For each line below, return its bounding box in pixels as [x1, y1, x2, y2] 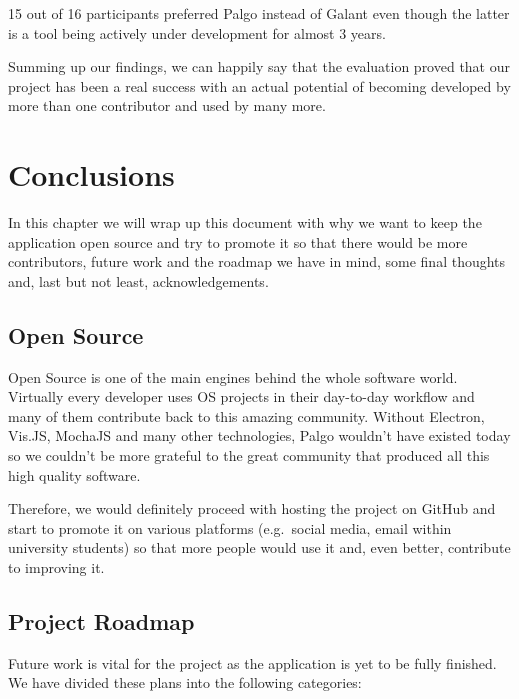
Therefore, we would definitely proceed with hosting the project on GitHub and [8, 498, 496, 519]
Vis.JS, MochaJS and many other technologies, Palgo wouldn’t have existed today [8, 425, 511, 446]
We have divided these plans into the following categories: [8, 672, 362, 693]
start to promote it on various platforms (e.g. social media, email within [8, 517, 452, 538]
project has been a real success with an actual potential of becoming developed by [8, 75, 511, 96]
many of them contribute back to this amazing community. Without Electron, [8, 405, 485, 426]
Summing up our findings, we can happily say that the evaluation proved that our [8, 56, 510, 77]
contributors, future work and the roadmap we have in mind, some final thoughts [8, 251, 506, 272]
